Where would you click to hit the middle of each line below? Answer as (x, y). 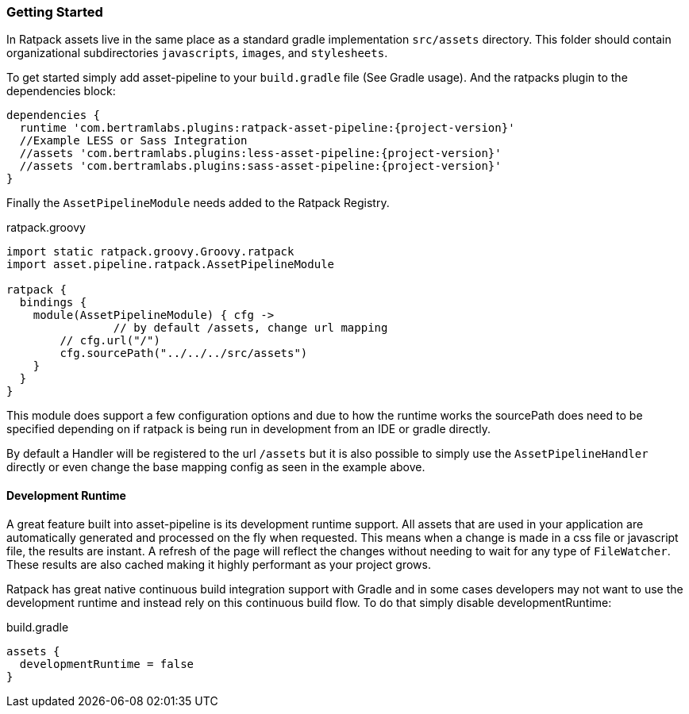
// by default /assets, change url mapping (250, 328)
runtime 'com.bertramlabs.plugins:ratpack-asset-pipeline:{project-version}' (267, 128)
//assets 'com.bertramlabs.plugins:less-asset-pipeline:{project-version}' (260, 154)
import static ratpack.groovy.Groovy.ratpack (150, 252)
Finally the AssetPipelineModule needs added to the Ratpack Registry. (198, 203)
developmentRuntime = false (107, 664)
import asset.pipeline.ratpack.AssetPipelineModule (171, 265)
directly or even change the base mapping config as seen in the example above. (216, 467)
